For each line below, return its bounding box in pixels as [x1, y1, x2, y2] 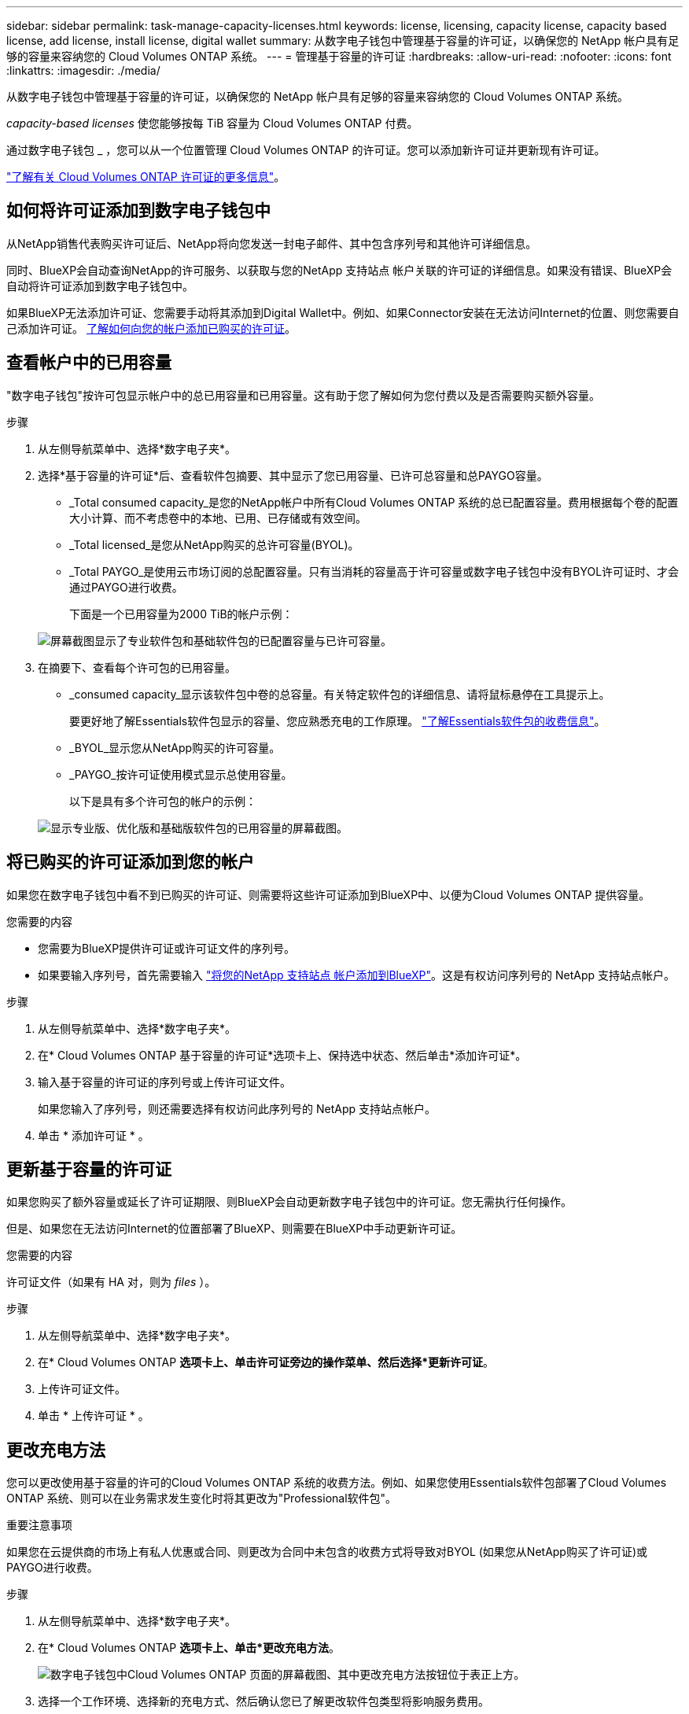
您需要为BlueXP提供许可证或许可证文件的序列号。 [38, 941, 296, 955]
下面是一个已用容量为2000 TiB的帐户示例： [69, 606, 293, 621]
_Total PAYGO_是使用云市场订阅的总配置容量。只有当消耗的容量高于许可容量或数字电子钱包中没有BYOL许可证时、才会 [69, 564, 680, 578]
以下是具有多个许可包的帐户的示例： [69, 794, 256, 808]
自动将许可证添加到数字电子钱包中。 [6, 278, 193, 293]
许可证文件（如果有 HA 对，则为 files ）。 [6, 1275, 216, 1289]
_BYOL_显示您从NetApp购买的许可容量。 [69, 740, 281, 754]
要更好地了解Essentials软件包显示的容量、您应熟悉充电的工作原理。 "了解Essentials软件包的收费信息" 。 [69, 713, 606, 728]
